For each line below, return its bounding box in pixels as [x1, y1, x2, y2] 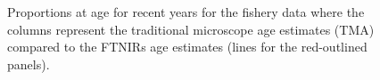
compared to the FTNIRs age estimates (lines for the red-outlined [7, 37, 368, 56]
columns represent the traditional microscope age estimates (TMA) [7, 20, 375, 38]
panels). [7, 54, 50, 73]
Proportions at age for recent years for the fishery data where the [7, 3, 365, 20]
